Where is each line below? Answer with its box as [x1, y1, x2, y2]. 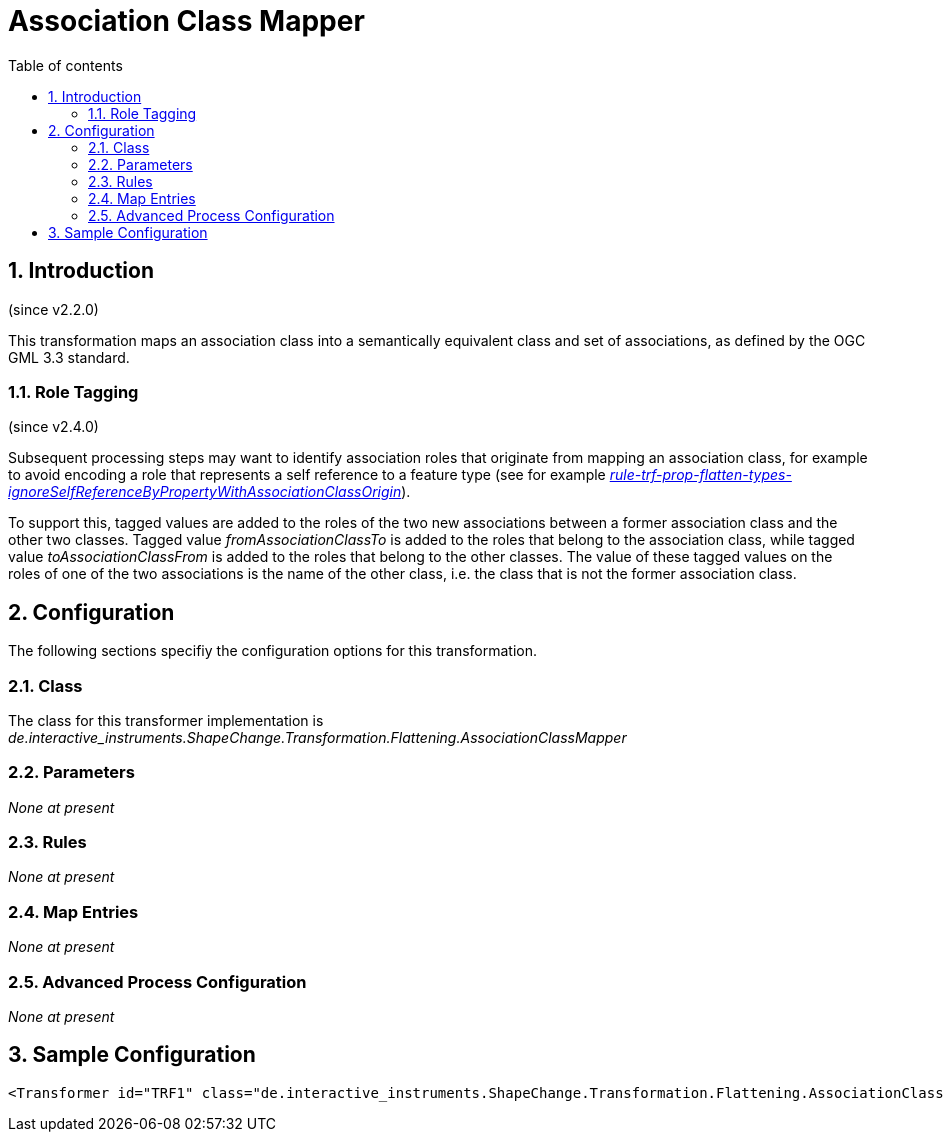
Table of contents [8, 56, 123, 74]
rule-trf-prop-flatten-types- [609, 466, 792, 484]
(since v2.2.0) [8, 300, 99, 318]
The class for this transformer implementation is [8, 711, 324, 729]
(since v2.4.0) [8, 418, 99, 436]
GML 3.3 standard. [8, 348, 130, 366]
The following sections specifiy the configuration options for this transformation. [8, 642, 538, 660]
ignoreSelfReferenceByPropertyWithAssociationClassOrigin [8, 483, 402, 501]
